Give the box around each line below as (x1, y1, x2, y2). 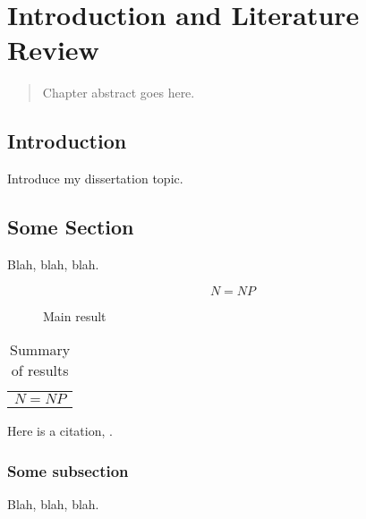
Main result (43, 306, 106, 325)
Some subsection (7, 459, 129, 481)
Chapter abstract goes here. (42, 83, 195, 102)
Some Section (7, 213, 134, 241)
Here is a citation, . (7, 421, 113, 440)
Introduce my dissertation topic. (7, 169, 183, 188)
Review (7, 31, 99, 68)
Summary (10, 339, 71, 361)
